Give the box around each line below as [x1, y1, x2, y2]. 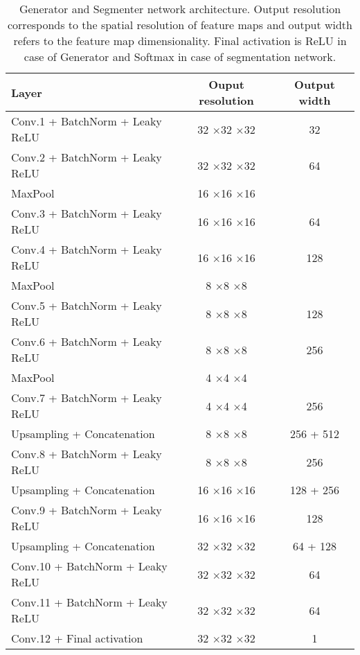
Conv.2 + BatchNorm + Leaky [11, 149, 162, 165]
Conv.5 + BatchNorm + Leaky [11, 297, 162, 313]
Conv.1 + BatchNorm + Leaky [11, 113, 162, 129]
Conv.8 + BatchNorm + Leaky [11, 446, 162, 462]
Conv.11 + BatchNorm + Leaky [11, 594, 168, 610]
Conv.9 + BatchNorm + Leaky [11, 502, 162, 518]
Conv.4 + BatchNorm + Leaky [11, 241, 162, 257]
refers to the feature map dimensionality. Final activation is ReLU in [13, 33, 347, 49]
